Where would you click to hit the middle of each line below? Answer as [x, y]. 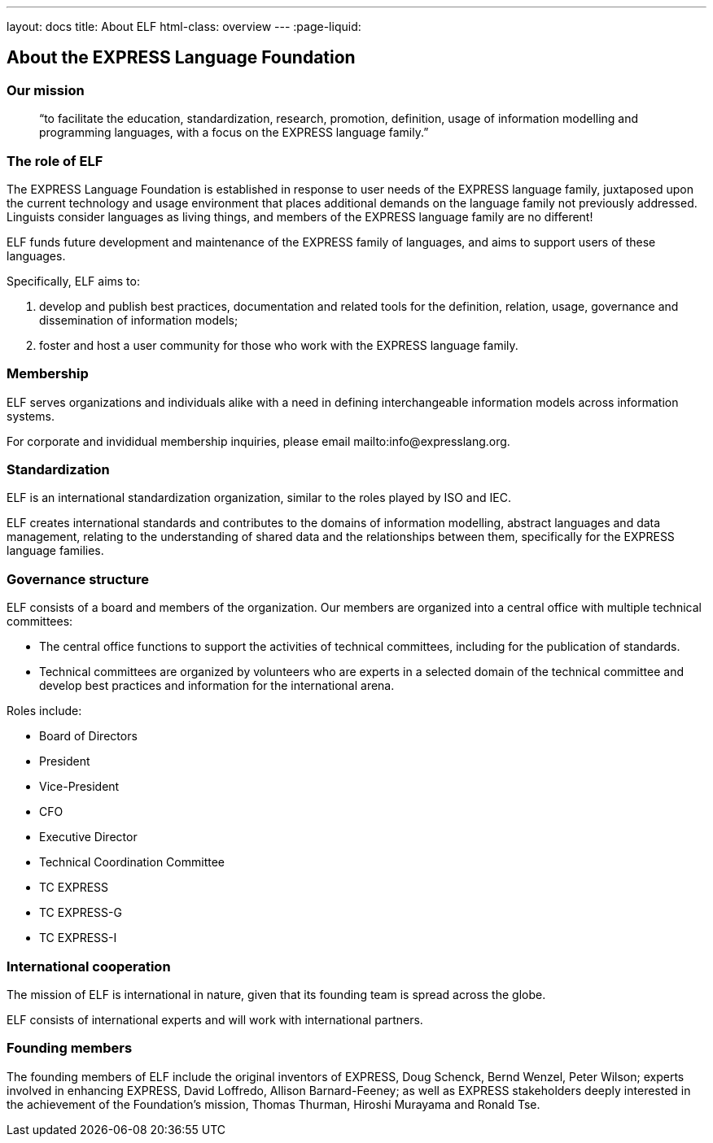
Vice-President [79, 787]
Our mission [46, 90]
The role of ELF [55, 161]
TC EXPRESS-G [81, 913]
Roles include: [44, 711]
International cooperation [89, 966]
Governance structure [78, 579]
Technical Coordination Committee [132, 862]
